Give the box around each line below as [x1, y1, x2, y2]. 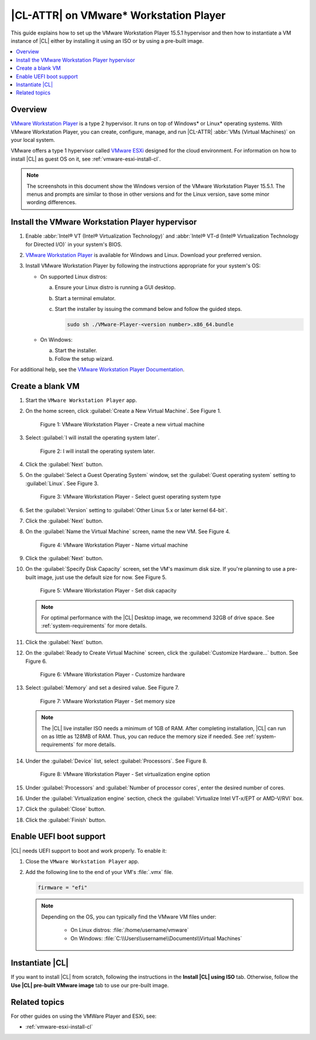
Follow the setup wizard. [54, 355, 114, 362]
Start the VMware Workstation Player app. [25, 397, 138, 404]
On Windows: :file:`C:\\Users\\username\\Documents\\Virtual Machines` [70, 934, 242, 941]
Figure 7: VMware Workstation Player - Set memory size [40, 697, 176, 704]
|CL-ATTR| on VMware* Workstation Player [11, 9, 226, 22]
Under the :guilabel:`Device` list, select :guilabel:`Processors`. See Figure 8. [25, 757, 208, 764]
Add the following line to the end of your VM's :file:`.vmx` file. [25, 869, 174, 876]
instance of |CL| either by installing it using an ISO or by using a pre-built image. [11, 37, 204, 44]
